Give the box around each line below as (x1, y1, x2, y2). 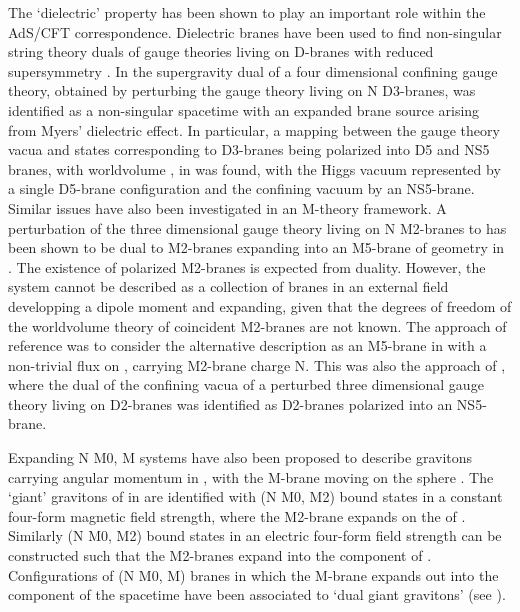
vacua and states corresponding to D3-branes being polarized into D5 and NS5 (8, 139, 490, 160)
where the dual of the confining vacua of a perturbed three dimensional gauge (8, 374, 484, 395)
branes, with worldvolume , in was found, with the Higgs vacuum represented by (8, 158, 501, 179)
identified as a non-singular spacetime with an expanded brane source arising (8, 99, 480, 120)
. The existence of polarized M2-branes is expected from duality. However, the (8, 256, 486, 277)
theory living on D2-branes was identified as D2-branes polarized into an (8, 393, 453, 414)
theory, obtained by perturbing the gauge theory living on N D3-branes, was (8, 80, 476, 101)
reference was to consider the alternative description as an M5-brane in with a (8, 335, 487, 356)
